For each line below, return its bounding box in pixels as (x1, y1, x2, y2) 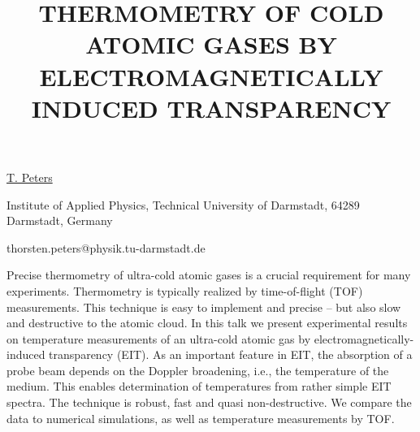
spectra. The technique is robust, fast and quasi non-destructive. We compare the (6, 394, 412, 411)
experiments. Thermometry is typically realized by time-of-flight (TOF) (6, 282, 363, 299)
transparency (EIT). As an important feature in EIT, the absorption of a (49, 346, 413, 363)
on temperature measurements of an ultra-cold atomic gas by (6, 330, 311, 347)
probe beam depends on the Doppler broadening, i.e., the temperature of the (6, 361, 389, 378)
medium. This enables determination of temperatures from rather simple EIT (6, 378, 392, 395)
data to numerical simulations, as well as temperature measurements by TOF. (6, 409, 395, 426)
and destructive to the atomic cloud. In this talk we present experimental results (6, 314, 408, 331)
